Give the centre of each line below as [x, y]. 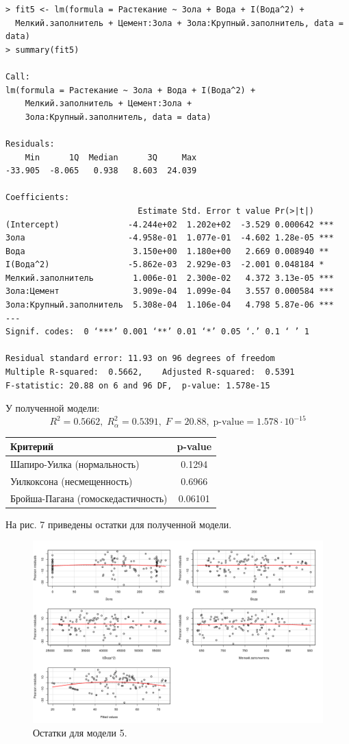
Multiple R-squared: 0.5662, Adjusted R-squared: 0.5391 [150, 372]
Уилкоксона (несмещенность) [72, 481]
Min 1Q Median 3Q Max [111, 157]
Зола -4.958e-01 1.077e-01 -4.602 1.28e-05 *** [170, 238]
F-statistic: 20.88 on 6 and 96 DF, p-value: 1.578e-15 [138, 385]
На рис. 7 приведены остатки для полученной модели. [119, 524]
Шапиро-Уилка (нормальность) [75, 464]
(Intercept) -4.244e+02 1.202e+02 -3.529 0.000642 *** [170, 224]
